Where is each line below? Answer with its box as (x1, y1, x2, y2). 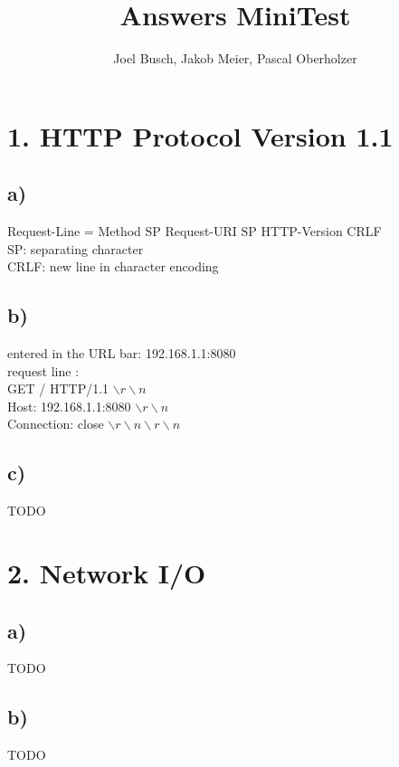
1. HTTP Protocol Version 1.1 (7, 117, 394, 154)
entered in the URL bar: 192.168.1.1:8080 (7, 344, 236, 363)
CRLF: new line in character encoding (7, 257, 219, 276)
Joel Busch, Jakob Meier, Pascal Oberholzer (113, 49, 357, 68)
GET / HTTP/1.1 (7, 379, 109, 398)
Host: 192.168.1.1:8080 (7, 396, 131, 415)
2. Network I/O (7, 554, 206, 592)
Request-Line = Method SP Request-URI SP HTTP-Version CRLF (7, 222, 382, 241)
